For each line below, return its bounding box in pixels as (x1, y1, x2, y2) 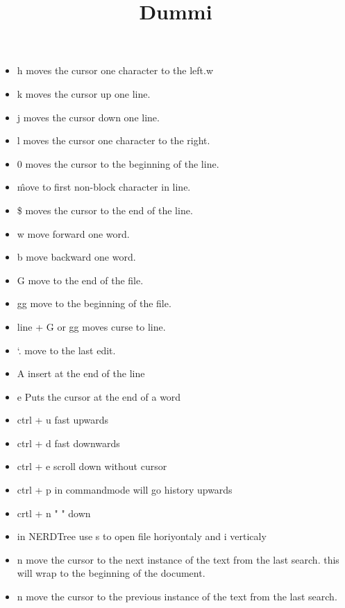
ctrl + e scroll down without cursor (17, 459, 167, 474)
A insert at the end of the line (17, 366, 145, 381)
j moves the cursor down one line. (17, 110, 160, 124)
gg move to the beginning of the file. (17, 296, 171, 311)
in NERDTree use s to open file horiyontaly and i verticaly (17, 529, 267, 544)
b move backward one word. (17, 250, 136, 264)
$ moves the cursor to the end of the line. (17, 202, 193, 217)
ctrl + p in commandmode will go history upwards (17, 483, 233, 497)
